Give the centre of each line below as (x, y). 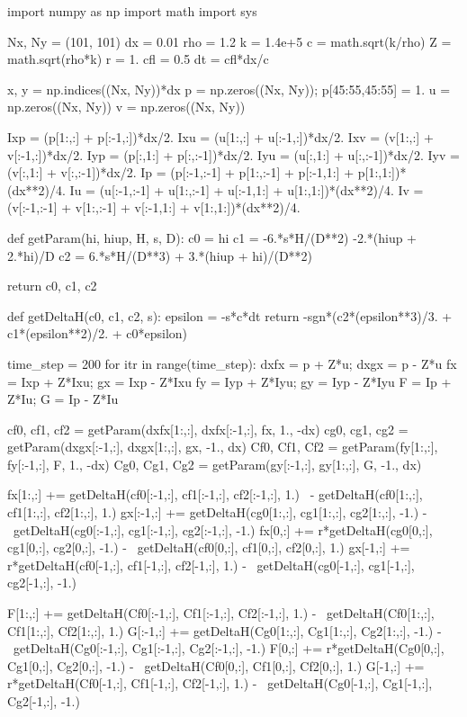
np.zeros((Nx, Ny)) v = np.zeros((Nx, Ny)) (126, 107)
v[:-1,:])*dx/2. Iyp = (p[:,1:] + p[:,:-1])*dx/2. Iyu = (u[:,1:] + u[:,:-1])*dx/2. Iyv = (233, 154)
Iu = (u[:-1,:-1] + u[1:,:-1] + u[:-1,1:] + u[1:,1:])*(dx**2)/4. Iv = (247, 189)
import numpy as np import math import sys (132, 11)
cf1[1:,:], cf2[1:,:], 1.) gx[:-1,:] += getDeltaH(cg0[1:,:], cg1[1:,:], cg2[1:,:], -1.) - (217, 512)
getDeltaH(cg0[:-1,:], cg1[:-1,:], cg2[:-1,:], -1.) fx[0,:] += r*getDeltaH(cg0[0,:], (223, 529)
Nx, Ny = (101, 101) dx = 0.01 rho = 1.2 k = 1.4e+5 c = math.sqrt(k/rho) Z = (229, 41)
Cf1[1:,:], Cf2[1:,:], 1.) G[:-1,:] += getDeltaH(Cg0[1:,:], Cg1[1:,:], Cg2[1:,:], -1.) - (225, 630)
